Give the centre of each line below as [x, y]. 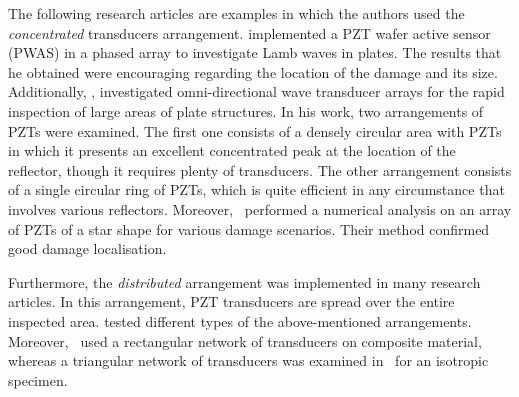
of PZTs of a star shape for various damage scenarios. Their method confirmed [249, 228]
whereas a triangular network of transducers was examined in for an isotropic [248, 360]
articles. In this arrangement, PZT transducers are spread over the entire [231, 301]
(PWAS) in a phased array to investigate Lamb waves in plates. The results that [255, 52]
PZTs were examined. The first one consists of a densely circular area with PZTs [255, 130]
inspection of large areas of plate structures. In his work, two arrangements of [246, 110]
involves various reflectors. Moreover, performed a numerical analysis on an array [260, 208]
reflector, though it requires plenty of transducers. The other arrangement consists [260, 169]
